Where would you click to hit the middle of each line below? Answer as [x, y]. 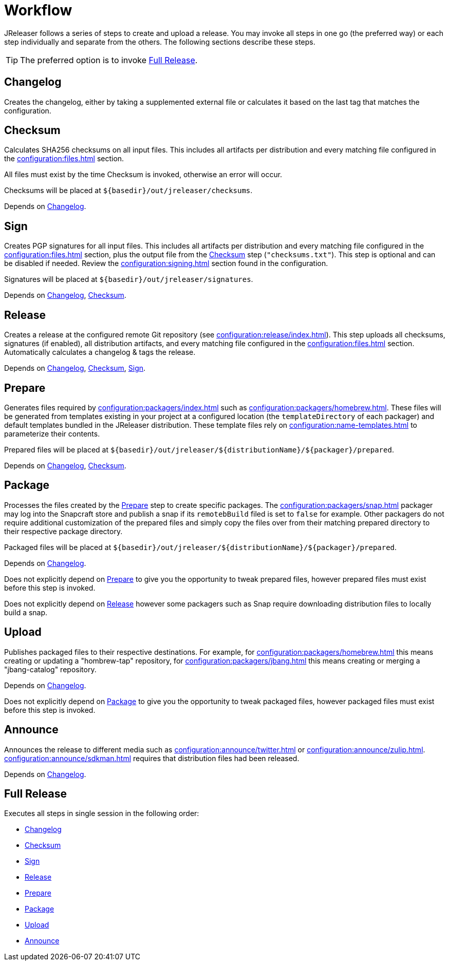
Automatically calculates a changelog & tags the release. [100, 352]
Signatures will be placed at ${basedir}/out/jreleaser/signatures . [129, 279]
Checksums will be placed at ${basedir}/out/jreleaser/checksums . [128, 191]
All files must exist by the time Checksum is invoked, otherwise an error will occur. [143, 175]
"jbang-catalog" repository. [50, 669]
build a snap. [26, 612]
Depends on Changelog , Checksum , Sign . [75, 368]
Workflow [38, 10]
